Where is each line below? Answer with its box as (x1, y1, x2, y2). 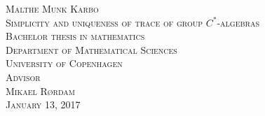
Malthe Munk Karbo (6, 1, 99, 15)
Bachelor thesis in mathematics (6, 29, 145, 43)
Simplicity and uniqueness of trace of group (6, 15, 203, 29)
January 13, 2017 (6, 97, 81, 112)
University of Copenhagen (6, 56, 123, 71)
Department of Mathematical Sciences (6, 42, 177, 57)
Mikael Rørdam (6, 83, 75, 98)
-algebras (217, 15, 259, 29)
